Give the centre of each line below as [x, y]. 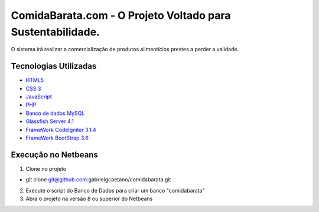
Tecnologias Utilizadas [54, 66]
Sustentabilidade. [56, 32]
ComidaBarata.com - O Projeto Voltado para [121, 15]
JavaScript [39, 97]
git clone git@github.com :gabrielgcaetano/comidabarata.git [98, 180]
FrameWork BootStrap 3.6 [57, 138]
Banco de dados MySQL [55, 113]
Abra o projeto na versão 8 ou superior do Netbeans [89, 199]
